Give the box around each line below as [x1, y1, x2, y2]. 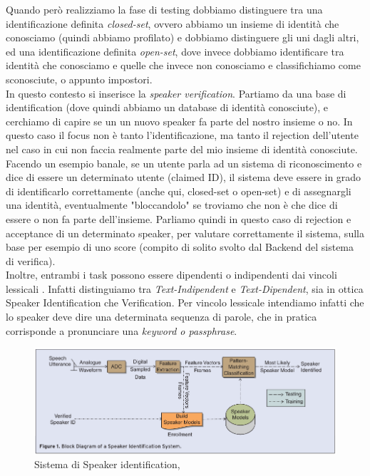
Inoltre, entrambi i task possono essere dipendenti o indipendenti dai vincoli [6, 267, 337, 282]
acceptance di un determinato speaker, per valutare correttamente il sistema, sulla [6, 225, 364, 240]
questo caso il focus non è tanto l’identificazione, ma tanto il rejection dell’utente [6, 128, 359, 143]
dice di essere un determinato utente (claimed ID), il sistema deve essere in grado [6, 170, 361, 185]
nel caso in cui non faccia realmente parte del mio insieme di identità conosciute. [6, 141, 358, 156]
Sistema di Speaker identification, [34, 457, 180, 472]
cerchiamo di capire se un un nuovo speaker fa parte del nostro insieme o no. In [6, 113, 353, 128]
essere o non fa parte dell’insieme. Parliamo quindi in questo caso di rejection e [6, 211, 351, 226]
